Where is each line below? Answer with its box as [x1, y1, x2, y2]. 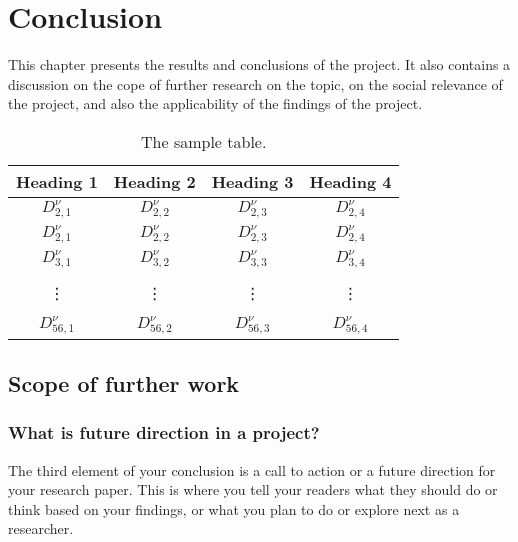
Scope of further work [8, 368, 240, 399]
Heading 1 [16, 169, 98, 193]
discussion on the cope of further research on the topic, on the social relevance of [8, 73, 503, 94]
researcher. [8, 518, 74, 539]
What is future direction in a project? [8, 420, 320, 445]
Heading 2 [113, 169, 196, 193]
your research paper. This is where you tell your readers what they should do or [8, 479, 498, 500]
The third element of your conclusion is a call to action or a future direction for [8, 459, 496, 480]
